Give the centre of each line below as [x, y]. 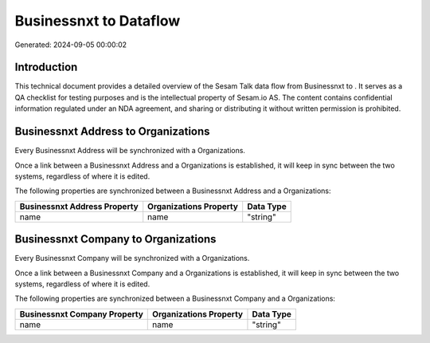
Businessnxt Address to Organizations [112, 132]
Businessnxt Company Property [81, 313]
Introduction [46, 67]
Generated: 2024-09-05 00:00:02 [71, 45]
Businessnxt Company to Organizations [115, 239]
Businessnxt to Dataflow [98, 21]
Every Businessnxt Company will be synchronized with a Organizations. [132, 258]
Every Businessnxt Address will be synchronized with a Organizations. [130, 151]
